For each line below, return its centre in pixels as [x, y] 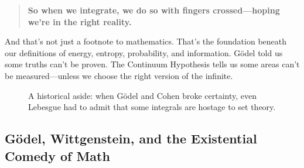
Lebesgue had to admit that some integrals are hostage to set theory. [152, 107]
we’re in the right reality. [80, 21]
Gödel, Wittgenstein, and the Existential [131, 138]
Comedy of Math [57, 155]
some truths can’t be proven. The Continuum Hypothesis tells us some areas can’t [152, 64]
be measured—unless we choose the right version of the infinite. [119, 75]
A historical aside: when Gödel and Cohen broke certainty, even [143, 95]
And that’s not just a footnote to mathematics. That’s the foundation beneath [146, 41]
